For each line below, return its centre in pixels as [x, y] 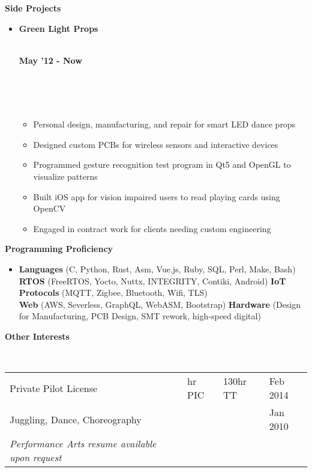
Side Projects [33, 8]
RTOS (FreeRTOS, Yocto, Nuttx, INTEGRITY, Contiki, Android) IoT [152, 280]
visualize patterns [65, 176]
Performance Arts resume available [83, 444]
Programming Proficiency [59, 249]
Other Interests [37, 336]
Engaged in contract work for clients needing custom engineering [152, 228]
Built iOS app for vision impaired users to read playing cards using [157, 196]
